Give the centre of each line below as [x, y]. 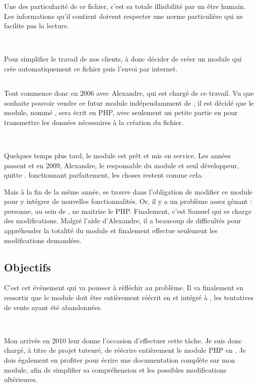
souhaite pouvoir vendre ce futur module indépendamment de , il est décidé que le [129, 102]
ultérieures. [21, 379]
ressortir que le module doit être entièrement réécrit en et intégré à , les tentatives [129, 297]
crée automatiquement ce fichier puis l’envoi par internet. [91, 68]
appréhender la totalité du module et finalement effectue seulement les [111, 230]
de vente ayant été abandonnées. [53, 307]
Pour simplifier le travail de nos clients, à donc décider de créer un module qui [123, 59]
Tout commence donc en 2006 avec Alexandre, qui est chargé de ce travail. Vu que [129, 93]
